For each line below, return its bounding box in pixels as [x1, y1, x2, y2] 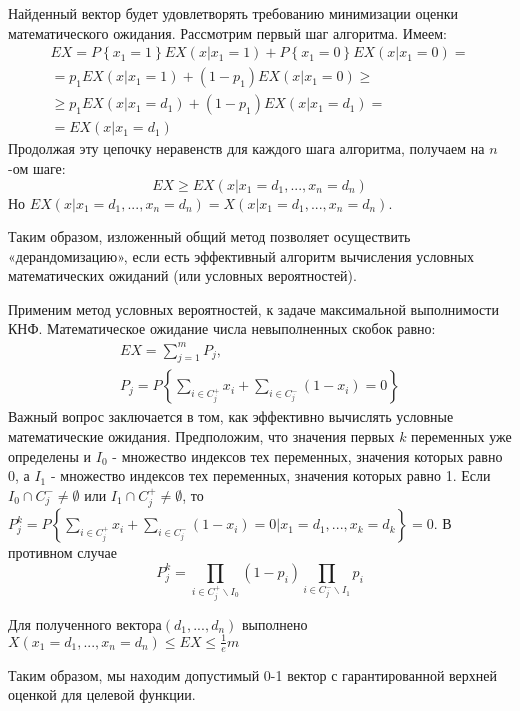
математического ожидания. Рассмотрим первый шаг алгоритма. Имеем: [8, 22, 447, 43]
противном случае [8, 542, 117, 563]
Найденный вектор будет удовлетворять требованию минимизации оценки [8, 3, 459, 23]
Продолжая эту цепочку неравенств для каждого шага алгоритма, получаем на [8, 138, 485, 159]
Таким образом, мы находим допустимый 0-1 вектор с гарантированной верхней [8, 664, 498, 685]
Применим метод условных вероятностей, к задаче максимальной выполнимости [8, 298, 499, 319]
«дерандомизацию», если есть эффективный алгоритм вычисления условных [8, 245, 474, 266]
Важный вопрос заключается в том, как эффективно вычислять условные [8, 406, 454, 427]
